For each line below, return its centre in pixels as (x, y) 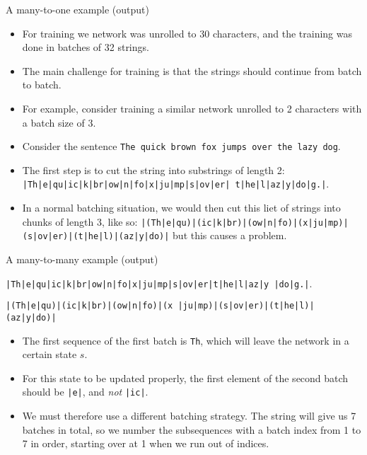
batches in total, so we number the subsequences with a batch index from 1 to (192, 429)
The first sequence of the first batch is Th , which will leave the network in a (186, 340)
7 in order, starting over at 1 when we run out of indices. (146, 443)
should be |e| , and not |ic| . (85, 392)
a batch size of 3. (59, 122)
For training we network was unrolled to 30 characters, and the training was (187, 33)
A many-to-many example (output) (82, 259)
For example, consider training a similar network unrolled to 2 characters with (192, 108)
